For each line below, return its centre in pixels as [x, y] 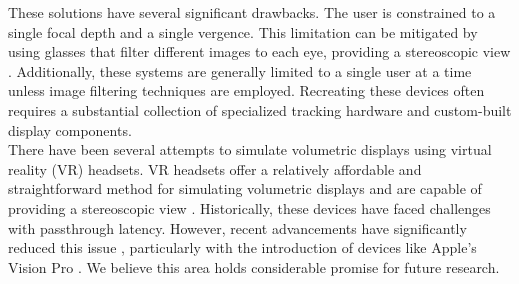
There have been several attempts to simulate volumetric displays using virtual [250, 149]
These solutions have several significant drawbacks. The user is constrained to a [252, 12]
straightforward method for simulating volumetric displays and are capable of [245, 188]
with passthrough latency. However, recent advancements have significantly [237, 227]
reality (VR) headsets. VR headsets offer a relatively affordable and [215, 168]
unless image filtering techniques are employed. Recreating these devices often [246, 90]
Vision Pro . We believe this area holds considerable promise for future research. [254, 266]
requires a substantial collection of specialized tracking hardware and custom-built [260, 109]
